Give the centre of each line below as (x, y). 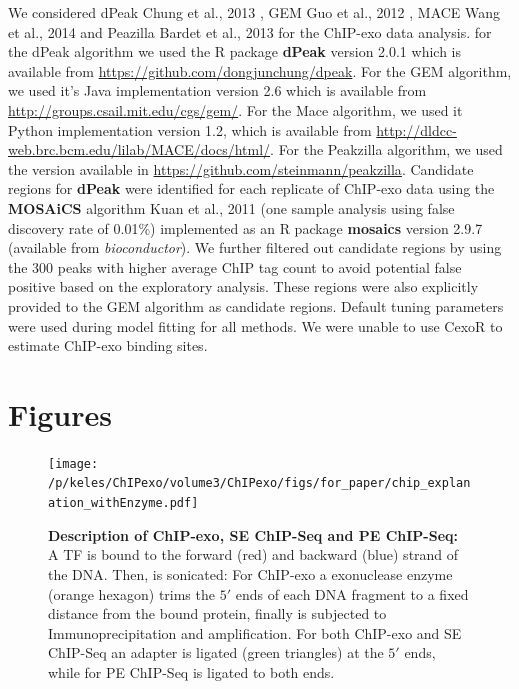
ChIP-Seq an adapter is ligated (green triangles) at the (216, 652)
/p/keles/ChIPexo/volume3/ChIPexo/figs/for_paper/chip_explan (259, 483)
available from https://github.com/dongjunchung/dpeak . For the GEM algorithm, (260, 70)
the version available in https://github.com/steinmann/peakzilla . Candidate (241, 168)
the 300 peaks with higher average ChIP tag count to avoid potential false (235, 266)
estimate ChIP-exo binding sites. (108, 345)
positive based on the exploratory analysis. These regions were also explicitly (243, 286)
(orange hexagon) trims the (131, 593)
